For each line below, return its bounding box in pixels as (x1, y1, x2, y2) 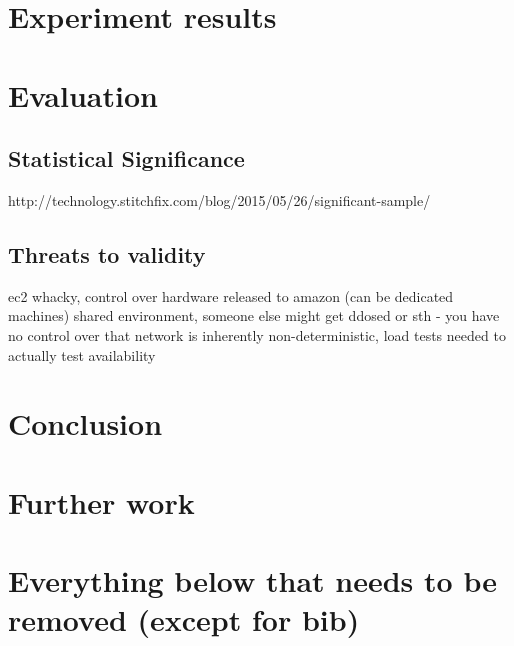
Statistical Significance (8, 143, 245, 174)
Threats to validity (8, 238, 206, 269)
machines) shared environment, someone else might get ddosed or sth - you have (8, 305, 500, 326)
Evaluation (8, 74, 158, 115)
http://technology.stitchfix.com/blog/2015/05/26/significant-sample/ (8, 189, 431, 210)
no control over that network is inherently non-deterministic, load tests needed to (8, 324, 506, 345)
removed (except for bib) (8, 599, 360, 640)
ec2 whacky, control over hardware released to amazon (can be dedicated (8, 285, 454, 306)
